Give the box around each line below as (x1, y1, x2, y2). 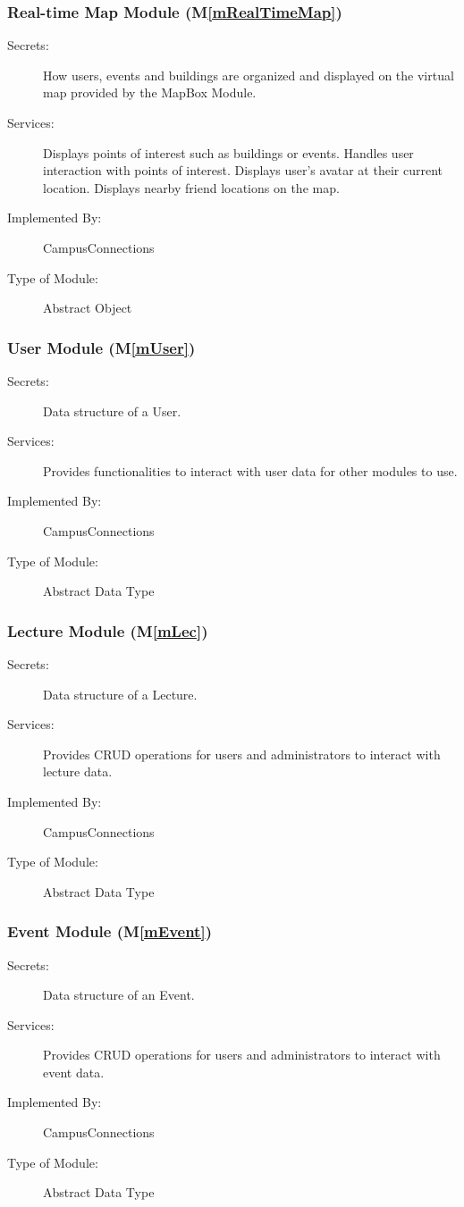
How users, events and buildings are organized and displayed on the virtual (43, 65, 454, 84)
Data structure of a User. (43, 401, 181, 420)
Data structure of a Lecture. (43, 684, 198, 703)
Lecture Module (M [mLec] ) (7, 619, 208, 641)
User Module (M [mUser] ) (7, 336, 196, 358)
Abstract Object (43, 298, 132, 317)
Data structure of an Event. (43, 985, 195, 1004)
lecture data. (43, 762, 113, 781)
